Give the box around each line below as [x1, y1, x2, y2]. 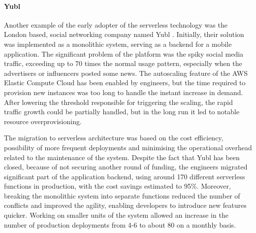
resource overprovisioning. [4, 116, 82, 126]
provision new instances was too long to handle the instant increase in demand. [4, 87, 243, 97]
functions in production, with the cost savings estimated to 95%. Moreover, [4, 181, 231, 191]
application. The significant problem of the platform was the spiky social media [4, 48, 244, 59]
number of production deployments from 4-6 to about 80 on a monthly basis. [4, 219, 236, 230]
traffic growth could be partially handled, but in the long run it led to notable [4, 106, 240, 117]
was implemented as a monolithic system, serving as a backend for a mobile [4, 38, 232, 49]
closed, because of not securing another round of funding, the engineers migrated [4, 162, 248, 172]
